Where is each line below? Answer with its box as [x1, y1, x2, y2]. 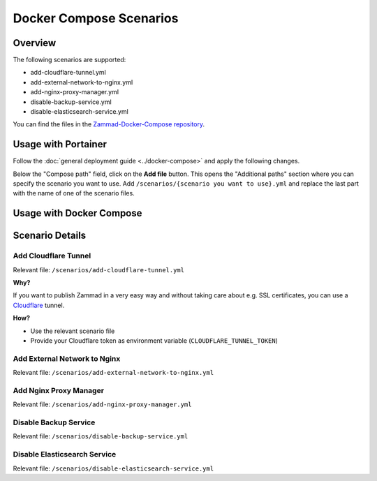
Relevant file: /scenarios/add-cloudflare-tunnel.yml [13, 265, 185, 274]
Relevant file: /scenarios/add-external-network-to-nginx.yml [13, 369, 214, 377]
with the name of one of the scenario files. [13, 189, 135, 198]
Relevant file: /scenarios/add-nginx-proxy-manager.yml [13, 400, 192, 408]
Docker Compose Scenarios [13, 10, 179, 26]
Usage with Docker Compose [13, 207, 142, 219]
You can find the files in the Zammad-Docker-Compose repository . [13, 120, 205, 128]
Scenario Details [13, 230, 87, 242]
